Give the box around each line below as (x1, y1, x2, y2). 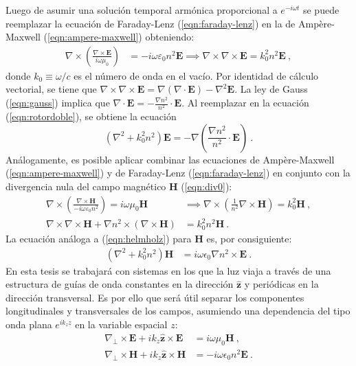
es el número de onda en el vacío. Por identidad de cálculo (74, 68, 319, 82)
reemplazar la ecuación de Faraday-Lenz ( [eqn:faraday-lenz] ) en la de (5, 16, 296, 30)
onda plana (5, 317, 52, 332)
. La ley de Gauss (234, 82, 308, 96)
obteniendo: (145, 30, 194, 44)
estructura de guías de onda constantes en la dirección (5, 277, 234, 291)
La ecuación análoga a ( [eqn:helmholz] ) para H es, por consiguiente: (5, 231, 292, 246)
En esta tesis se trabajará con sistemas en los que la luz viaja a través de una (5, 263, 331, 277)
